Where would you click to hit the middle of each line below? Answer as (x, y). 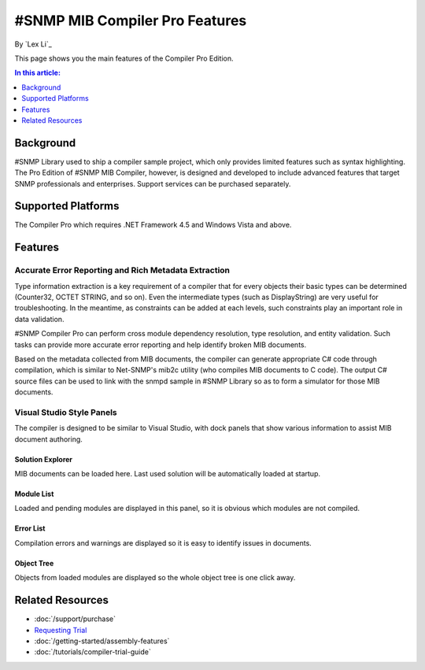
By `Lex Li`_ (33, 44)
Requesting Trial (61, 630)
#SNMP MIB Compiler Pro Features (131, 20)
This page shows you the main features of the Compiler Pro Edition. (124, 58)
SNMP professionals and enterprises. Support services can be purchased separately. (153, 183)
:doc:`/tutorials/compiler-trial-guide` (92, 652)
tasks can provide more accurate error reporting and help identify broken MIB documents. (161, 344)
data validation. (39, 319)
